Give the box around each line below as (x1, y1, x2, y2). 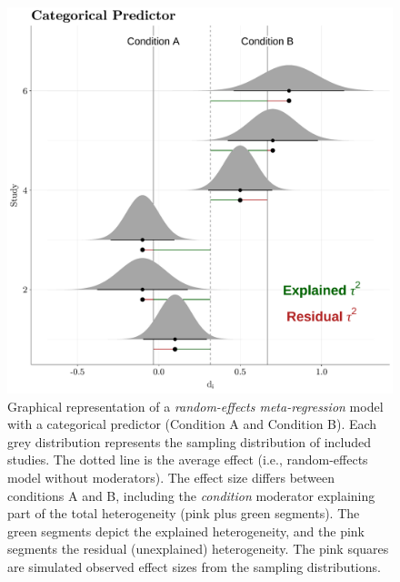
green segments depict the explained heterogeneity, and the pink (7, 521, 365, 540)
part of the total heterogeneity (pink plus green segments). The (7, 504, 360, 523)
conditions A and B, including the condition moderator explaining (7, 485, 375, 505)
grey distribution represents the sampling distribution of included (7, 432, 372, 451)
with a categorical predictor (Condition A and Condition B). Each (7, 414, 377, 434)
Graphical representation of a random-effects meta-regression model (7, 396, 384, 415)
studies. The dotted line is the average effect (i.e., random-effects (7, 450, 368, 469)
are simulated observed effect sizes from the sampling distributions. (7, 556, 381, 576)
